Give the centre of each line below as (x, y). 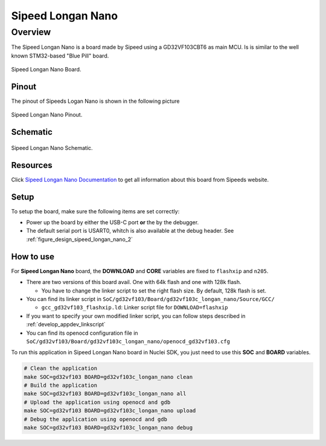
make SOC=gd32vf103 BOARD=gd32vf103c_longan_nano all (105, 394)
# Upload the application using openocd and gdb (97, 402)
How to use (33, 257)
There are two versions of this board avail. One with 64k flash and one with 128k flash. (134, 282)
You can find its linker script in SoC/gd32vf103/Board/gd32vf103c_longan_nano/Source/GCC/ (150, 299)
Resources (32, 165)
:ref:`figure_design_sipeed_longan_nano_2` (79, 239)
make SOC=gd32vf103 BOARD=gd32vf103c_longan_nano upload (110, 411)
